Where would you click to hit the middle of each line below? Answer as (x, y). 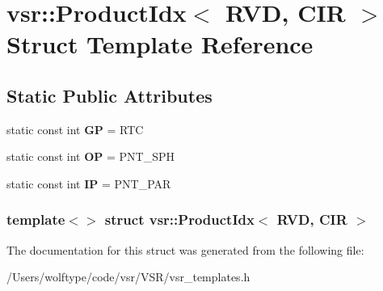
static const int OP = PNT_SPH (90, 156)
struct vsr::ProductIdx (179, 219)
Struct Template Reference (160, 44)
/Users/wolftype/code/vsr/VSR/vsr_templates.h (128, 277)
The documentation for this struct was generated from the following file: (185, 249)
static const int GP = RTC (75, 129)
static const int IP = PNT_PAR (89, 183)
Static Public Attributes (109, 95)
